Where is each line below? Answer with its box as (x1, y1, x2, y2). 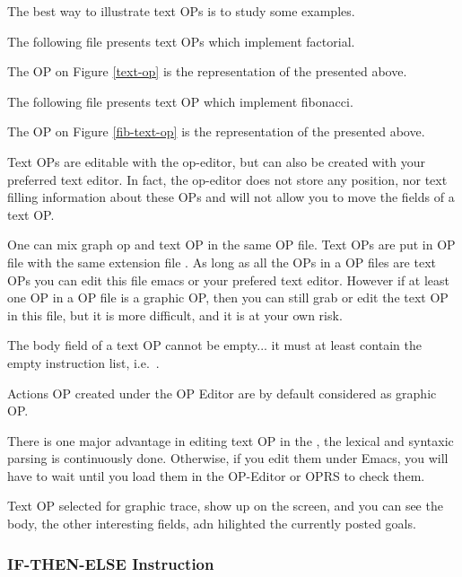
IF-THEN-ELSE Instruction (7, 552, 214, 574)
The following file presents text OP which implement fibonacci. (7, 92, 353, 110)
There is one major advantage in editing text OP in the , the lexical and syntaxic (7, 431, 454, 450)
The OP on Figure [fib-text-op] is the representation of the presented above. (7, 122, 425, 141)
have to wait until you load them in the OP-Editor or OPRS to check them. (7, 466, 425, 485)
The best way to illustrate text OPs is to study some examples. (7, 2, 355, 20)
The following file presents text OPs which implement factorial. (7, 31, 355, 50)
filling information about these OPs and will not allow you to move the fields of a (7, 188, 455, 206)
